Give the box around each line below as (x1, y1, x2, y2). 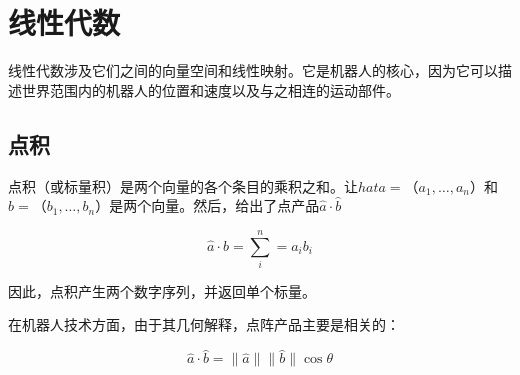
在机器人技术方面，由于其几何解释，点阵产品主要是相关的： (8, 314, 400, 335)
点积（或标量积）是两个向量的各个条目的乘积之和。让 (8, 175, 358, 196)
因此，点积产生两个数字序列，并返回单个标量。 (8, 280, 316, 301)
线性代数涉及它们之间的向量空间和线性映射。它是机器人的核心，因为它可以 (8, 60, 498, 81)
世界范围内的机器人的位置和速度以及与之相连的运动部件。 (21, 79, 400, 100)
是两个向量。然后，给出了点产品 (109, 195, 320, 216)
